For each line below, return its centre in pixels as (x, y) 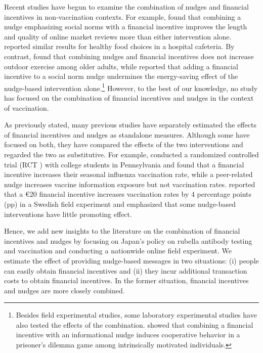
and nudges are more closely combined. (64, 290)
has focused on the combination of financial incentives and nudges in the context (129, 98)
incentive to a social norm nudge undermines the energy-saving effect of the (121, 76)
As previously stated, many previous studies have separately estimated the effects (130, 125)
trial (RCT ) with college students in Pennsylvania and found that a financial (124, 164)
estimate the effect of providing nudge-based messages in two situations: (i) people (131, 260)
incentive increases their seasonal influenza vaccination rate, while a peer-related (128, 174)
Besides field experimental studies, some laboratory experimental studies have (136, 315)
